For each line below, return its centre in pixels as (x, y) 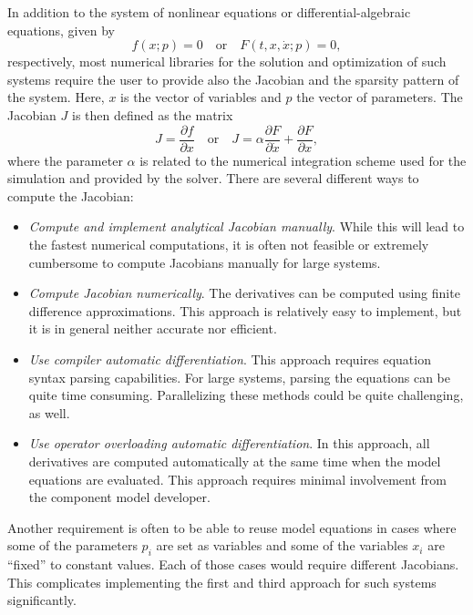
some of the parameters (72, 545)
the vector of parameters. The (380, 97)
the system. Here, (56, 97)
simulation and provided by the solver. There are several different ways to (213, 178)
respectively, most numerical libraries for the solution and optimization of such (227, 61)
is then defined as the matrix (152, 114)
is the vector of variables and (201, 97)
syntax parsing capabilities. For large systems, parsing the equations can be (239, 377)
